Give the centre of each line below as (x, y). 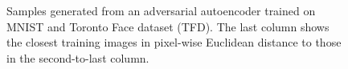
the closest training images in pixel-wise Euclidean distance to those (174, 42)
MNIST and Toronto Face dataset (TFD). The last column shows (168, 26)
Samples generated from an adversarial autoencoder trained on (161, 10)
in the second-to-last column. (78, 57)
